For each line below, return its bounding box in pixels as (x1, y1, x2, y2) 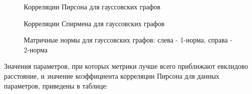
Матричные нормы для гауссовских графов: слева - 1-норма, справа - (24, 35, 233, 45)
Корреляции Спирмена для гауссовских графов (24, 18, 165, 28)
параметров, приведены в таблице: (4, 80, 108, 91)
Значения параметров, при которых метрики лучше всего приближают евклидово (4, 61, 249, 71)
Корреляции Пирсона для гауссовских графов (24, 1, 160, 11)
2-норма (24, 44, 48, 54)
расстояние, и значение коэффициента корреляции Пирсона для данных (4, 70, 220, 81)
